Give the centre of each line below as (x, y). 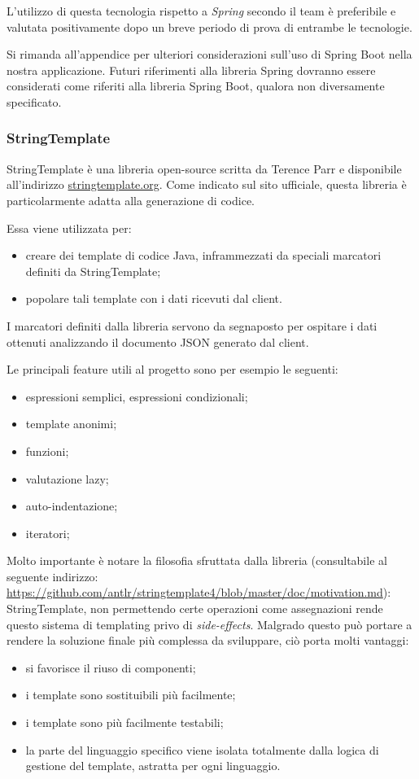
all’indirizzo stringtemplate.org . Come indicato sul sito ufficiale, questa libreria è (207, 184)
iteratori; (48, 533)
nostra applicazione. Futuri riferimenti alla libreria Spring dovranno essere (191, 70)
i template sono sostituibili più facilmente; (131, 695)
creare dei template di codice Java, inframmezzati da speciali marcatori (203, 255)
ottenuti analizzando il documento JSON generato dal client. (158, 341)
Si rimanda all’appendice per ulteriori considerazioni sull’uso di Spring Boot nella (209, 54)
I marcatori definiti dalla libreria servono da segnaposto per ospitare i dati (192, 325)
